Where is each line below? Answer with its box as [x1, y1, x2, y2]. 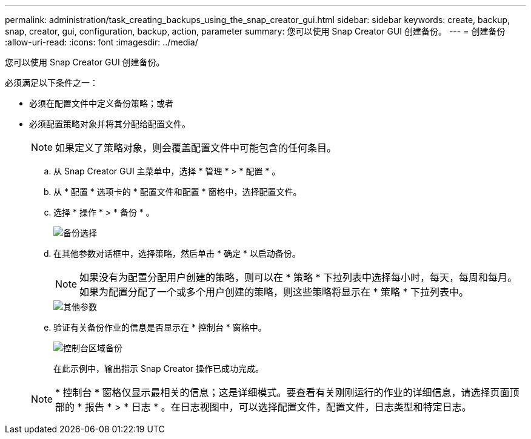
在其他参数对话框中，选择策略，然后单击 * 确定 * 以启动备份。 [53, 248, 301, 259]
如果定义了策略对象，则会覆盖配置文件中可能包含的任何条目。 [55, 142, 337, 154]
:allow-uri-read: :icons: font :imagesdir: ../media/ [5, 37, 198, 47]
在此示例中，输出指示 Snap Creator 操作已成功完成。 [53, 363, 264, 374]
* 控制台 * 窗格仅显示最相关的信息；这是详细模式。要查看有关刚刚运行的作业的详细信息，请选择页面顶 [55, 386, 519, 398]
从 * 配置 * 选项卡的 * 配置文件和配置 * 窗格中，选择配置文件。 [53, 186, 302, 197]
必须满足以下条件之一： [5, 78, 98, 88]
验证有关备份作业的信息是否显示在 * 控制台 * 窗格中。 [53, 322, 267, 332]
